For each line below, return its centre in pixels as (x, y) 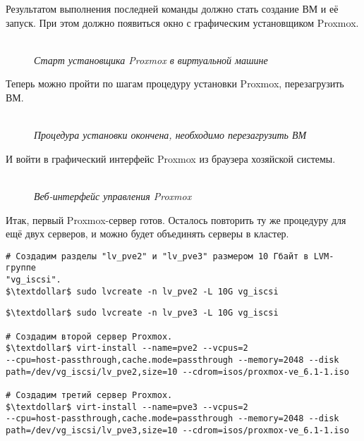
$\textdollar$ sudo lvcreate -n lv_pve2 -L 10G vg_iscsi (142, 291)
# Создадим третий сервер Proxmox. (89, 395)
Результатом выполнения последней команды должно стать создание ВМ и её (172, 8)
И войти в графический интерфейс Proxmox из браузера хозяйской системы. (171, 158)
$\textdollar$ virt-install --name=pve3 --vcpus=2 (127, 407)
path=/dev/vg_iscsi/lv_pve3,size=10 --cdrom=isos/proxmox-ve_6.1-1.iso (177, 430)
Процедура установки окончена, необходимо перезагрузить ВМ (170, 135)
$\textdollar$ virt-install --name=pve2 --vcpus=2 (127, 348)
